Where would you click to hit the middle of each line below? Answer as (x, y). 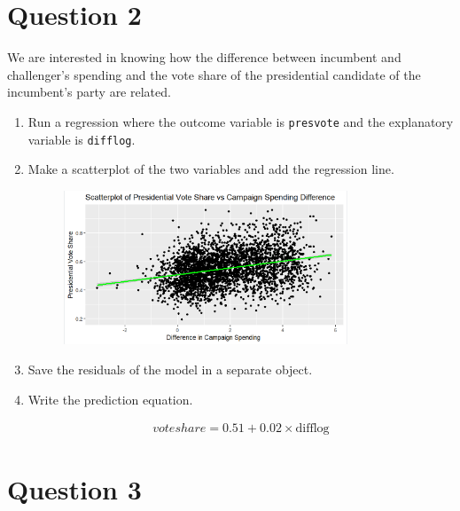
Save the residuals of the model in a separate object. (170, 369)
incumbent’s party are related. (89, 92)
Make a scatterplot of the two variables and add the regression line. (211, 169)
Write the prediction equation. (110, 399)
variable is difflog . (82, 139)
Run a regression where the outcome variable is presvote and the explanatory (241, 121)
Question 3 (74, 489)
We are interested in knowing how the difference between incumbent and (204, 57)
